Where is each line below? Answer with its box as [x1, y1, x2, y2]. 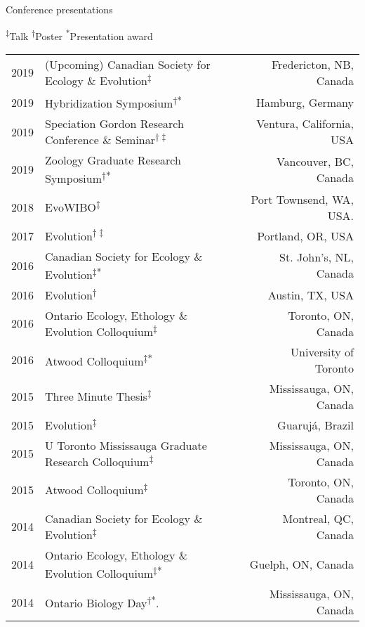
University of [291, 343, 354, 360]
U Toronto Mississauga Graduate [45, 437, 207, 453]
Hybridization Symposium [45, 95, 173, 112]
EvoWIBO [45, 199, 96, 215]
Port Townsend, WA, [251, 190, 354, 207]
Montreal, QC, [282, 510, 354, 526]
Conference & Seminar [45, 131, 155, 148]
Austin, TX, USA [267, 286, 354, 303]
